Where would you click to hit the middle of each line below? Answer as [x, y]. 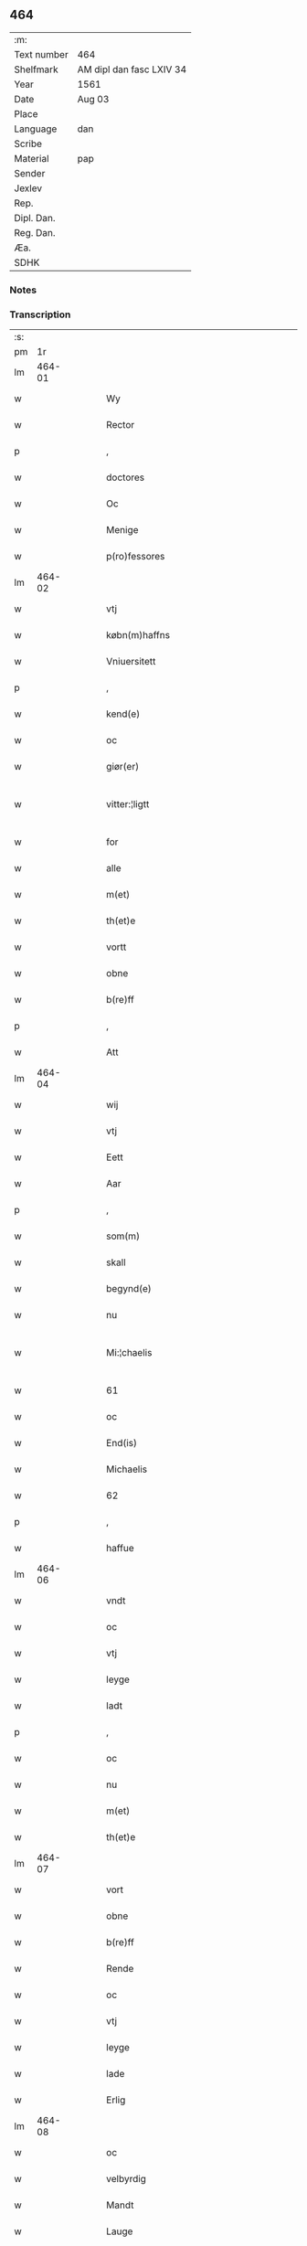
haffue [120, 1549]
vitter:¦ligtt [128, 804]
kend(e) [123, 714]
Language [36, 129]
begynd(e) [129, 1289]
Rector [121, 425]
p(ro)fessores [136, 557]
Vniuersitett [131, 662]
